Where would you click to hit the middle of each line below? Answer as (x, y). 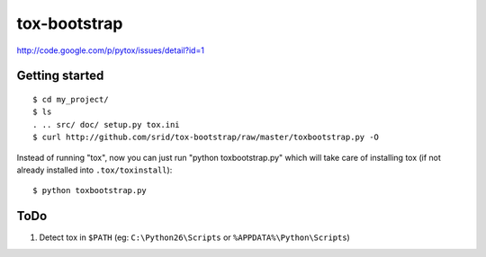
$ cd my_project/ (71, 99)
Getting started (60, 76)
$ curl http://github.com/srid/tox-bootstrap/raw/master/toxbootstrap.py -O (206, 137)
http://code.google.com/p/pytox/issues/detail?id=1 (110, 50)
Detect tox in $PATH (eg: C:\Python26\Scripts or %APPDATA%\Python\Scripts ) (194, 237)
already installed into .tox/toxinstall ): (94, 170)
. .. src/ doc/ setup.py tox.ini (106, 124)
